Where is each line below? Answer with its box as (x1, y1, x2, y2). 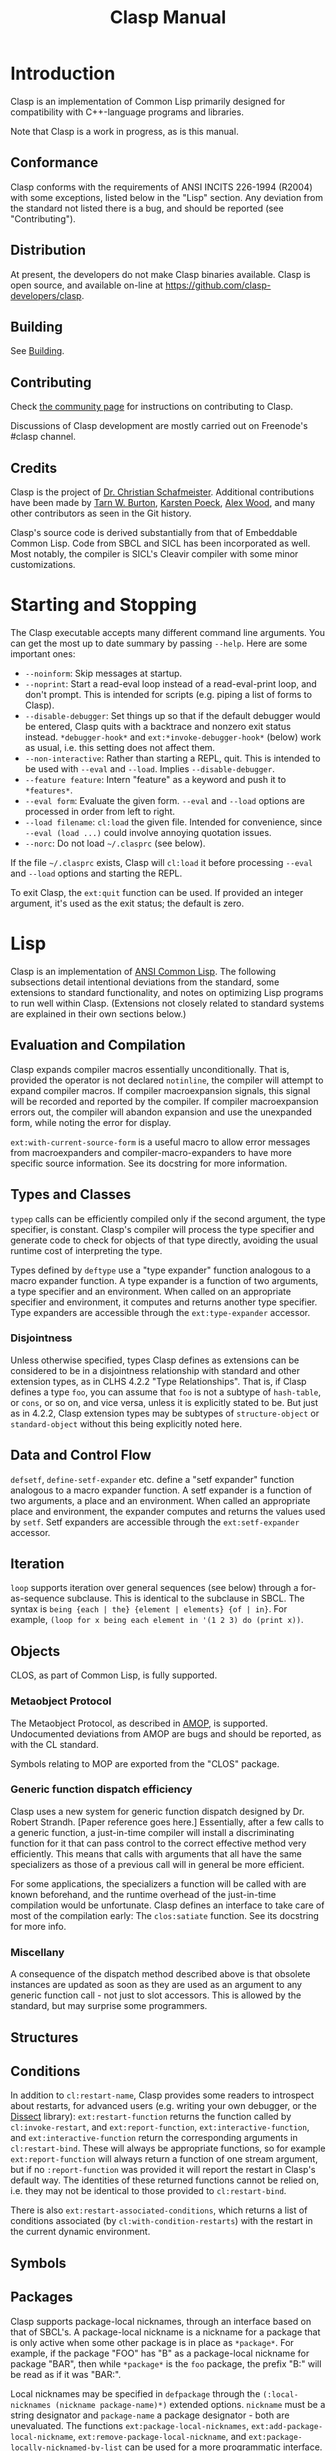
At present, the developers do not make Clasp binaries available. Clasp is (10, 268, 311, 280)
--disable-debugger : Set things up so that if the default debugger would (24, 709, 321, 721)
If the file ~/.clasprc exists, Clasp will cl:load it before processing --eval (10, 856, 313, 868)
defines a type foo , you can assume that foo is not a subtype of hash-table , (10, 1386, 322, 1398)
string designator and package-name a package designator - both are (10, 2409, 290, 2421)
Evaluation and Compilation (10, 1037, 186, 1054)
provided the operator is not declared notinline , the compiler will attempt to (10, 1074, 324, 1086)
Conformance (10, 154, 99, 171)
